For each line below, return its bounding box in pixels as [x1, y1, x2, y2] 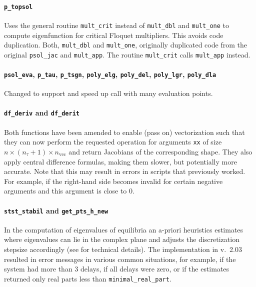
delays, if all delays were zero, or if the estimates [80, 263, 229, 274]
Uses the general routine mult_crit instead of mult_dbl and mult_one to [4, 19, 229, 30]
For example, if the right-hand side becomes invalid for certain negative [4, 175, 223, 186]
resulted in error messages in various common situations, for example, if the [4, 253, 236, 264]
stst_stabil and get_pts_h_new [4, 205, 108, 215]
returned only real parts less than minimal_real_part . [4, 273, 171, 283]
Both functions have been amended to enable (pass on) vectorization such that [4, 126, 245, 137]
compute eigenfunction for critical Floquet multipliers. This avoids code [4, 29, 223, 40]
